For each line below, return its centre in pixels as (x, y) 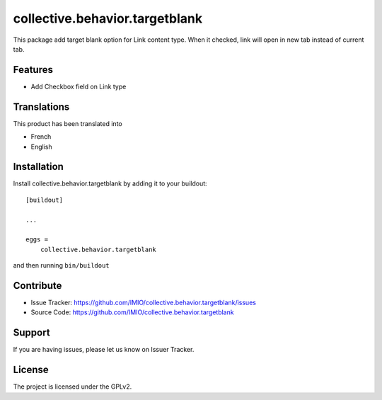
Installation (38, 167)
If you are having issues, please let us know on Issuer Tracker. (104, 350)
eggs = (37, 240)
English (41, 147)
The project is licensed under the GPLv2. (73, 387)
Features (33, 70)
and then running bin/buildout (61, 265)
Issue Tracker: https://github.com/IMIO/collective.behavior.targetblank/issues (143, 303)
